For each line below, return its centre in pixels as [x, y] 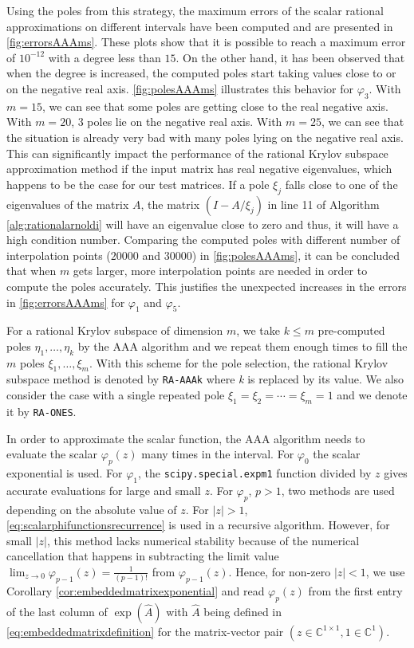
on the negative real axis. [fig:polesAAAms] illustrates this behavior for [180, 88]
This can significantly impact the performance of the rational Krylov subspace [197, 153]
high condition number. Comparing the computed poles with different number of [203, 240]
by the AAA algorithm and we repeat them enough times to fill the [242, 346]
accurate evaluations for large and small [104, 490]
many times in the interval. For [218, 454]
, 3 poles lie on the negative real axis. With [177, 122]
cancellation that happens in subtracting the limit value [143, 556]
